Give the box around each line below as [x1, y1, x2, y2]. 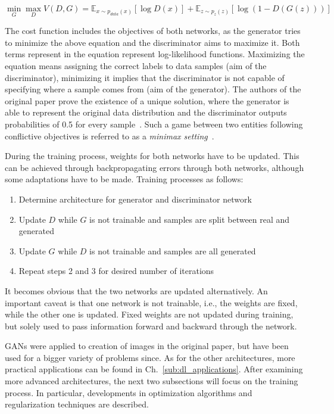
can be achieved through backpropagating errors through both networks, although [5, 161, 304, 173]
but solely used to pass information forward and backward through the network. [5, 319, 297, 332]
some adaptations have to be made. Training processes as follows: [5, 173, 244, 185]
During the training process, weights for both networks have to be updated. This [5, 150, 299, 162]
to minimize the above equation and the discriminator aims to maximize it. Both [5, 36, 300, 48]
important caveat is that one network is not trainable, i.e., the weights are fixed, [5, 296, 298, 309]
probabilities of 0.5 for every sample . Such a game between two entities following [5, 117, 303, 130]
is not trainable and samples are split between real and [89, 213, 290, 225]
